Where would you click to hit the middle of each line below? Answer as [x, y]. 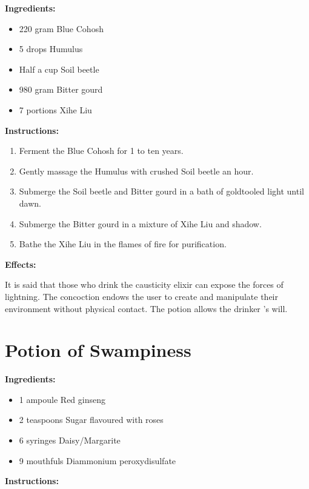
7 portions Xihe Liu [55, 109]
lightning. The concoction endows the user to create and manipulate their [141, 296]
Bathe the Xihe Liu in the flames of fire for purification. [123, 244]
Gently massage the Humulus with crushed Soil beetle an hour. [136, 171]
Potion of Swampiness [98, 350]
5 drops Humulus [51, 49]
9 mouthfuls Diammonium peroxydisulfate [98, 460]
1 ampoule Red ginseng [62, 399]
